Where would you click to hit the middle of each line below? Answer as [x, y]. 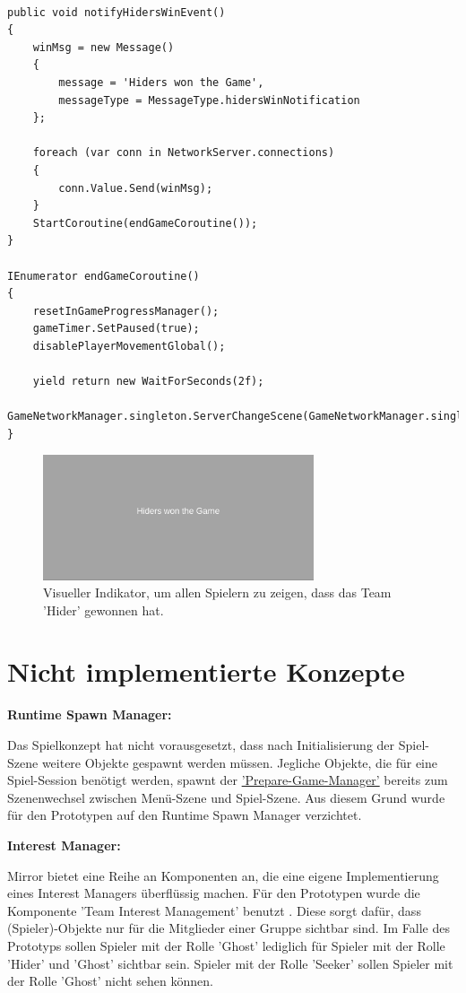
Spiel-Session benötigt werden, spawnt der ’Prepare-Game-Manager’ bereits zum [228, 780]
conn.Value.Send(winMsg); [136, 188]
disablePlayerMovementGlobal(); [129, 346]
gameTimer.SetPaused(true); [116, 329]
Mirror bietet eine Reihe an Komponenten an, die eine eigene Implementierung [223, 875]
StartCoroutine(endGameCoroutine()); [145, 223]
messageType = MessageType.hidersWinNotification [209, 100]
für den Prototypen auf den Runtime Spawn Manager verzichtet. [185, 815]
